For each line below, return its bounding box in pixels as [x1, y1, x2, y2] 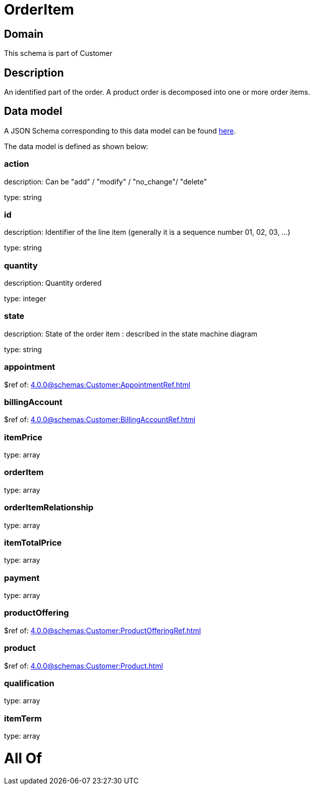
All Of [4, 749, 42, 767]
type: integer [4, 294, 46, 303]
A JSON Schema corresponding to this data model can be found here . [4, 126, 236, 135]
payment [4, 572, 40, 583]
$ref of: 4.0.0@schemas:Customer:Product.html [4, 661, 163, 670]
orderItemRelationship [4, 502, 94, 513]
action [4, 159, 29, 169]
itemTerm [4, 713, 42, 724]
